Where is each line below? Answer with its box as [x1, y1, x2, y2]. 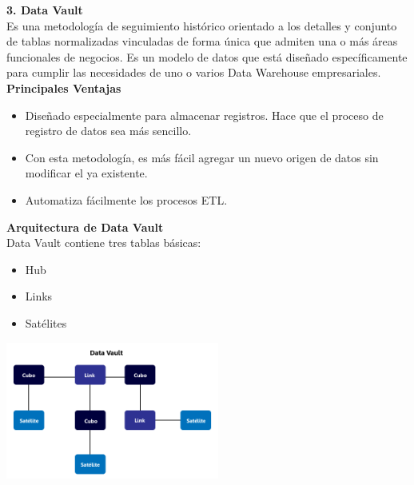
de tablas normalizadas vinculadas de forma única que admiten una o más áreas [6, 33, 398, 50]
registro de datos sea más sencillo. [25, 122, 192, 139]
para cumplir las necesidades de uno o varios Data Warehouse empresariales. [6, 64, 381, 81]
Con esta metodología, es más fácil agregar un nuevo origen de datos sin [25, 149, 379, 165]
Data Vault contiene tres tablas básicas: [6, 234, 201, 251]
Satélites [25, 314, 67, 331]
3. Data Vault [6, 2, 83, 18]
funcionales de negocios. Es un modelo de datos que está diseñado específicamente [6, 48, 408, 65]
